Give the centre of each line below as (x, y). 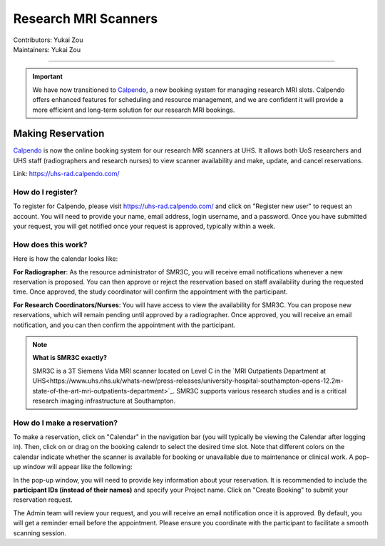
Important (48, 77)
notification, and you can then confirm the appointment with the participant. (124, 325)
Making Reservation (59, 134)
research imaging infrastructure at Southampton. (104, 401)
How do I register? (45, 192)
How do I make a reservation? (65, 423)
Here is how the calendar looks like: (66, 259)
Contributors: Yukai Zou (48, 40)
